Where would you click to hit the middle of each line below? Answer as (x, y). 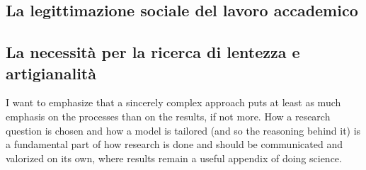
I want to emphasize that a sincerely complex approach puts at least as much (173, 102)
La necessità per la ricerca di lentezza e (153, 52)
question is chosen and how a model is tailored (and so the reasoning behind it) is (183, 130)
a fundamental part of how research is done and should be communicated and (174, 144)
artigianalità (51, 73)
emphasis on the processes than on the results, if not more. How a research (168, 116)
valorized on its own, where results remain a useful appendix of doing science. (174, 158)
